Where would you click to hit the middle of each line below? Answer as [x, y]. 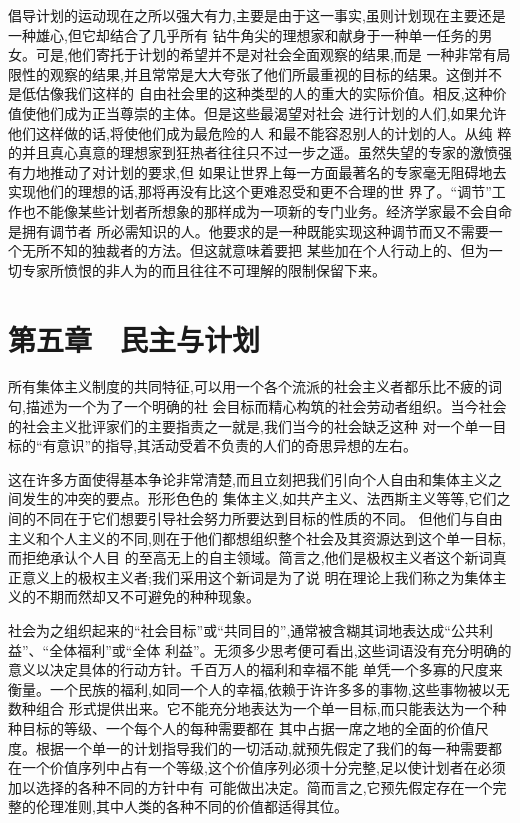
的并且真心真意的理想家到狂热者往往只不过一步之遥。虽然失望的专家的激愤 [253, 152]
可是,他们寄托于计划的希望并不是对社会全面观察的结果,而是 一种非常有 [266, 54]
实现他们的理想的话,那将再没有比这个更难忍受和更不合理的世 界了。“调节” [250, 191]
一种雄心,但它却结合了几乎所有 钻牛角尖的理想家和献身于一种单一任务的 [243, 34]
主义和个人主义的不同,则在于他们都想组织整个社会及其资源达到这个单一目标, [257, 537]
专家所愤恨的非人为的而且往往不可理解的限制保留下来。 [203, 269]
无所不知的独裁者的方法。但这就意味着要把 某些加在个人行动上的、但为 [255, 250]
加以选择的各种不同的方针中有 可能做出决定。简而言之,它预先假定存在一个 [250, 786]
